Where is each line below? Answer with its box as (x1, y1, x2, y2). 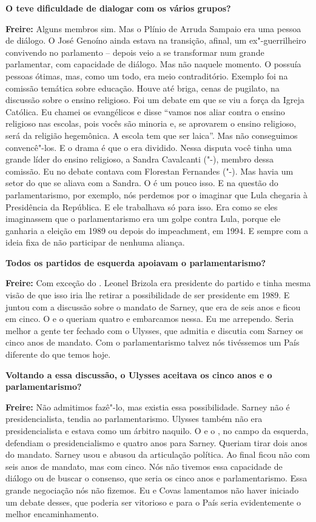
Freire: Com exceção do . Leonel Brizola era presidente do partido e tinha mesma (5, 276, 311, 289)
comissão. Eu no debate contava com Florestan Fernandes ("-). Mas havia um (5, 164, 294, 177)
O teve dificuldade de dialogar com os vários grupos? (5, 2, 231, 14)
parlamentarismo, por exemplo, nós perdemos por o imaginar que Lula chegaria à (5, 188, 308, 201)
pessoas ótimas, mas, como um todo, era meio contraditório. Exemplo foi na (5, 69, 288, 82)
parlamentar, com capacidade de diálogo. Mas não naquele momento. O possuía (5, 58, 301, 70)
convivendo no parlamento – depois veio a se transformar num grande (5, 45, 264, 58)
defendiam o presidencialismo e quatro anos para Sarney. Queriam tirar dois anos (5, 436, 308, 449)
